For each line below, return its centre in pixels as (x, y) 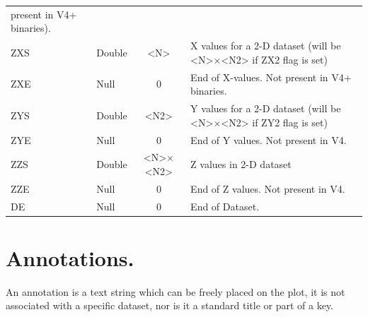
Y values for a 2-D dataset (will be (266, 108)
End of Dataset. (225, 206)
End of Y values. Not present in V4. (269, 139)
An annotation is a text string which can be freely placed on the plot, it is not (176, 291)
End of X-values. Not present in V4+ (271, 77)
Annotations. (70, 257)
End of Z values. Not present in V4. (268, 188)
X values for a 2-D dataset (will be (266, 46)
